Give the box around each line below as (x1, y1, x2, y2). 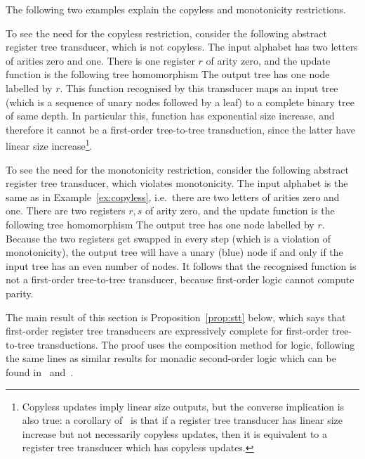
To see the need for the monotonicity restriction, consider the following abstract (6, 162, 349, 176)
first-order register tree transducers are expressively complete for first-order (6, 323, 329, 338)
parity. (6, 285, 34, 300)
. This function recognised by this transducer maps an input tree (60, 80, 338, 95)
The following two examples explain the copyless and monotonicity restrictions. (6, 2, 346, 16)
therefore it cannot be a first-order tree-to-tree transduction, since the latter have (6, 122, 355, 136)
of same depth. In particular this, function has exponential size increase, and (6, 108, 335, 123)
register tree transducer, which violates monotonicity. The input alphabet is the (6, 176, 348, 190)
